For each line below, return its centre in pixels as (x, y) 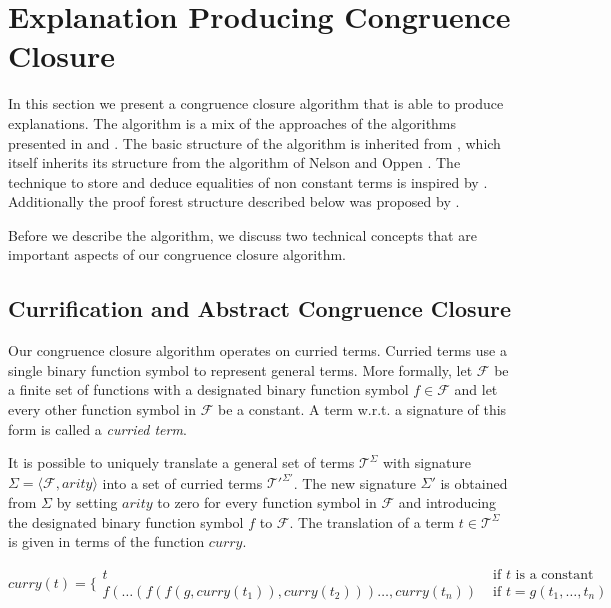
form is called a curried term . (97, 428)
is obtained (474, 482)
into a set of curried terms (182, 482)
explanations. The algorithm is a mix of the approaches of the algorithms (232, 122)
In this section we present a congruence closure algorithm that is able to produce (256, 103)
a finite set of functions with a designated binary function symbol (208, 389)
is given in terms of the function (106, 541)
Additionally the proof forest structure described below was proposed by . (234, 201)
